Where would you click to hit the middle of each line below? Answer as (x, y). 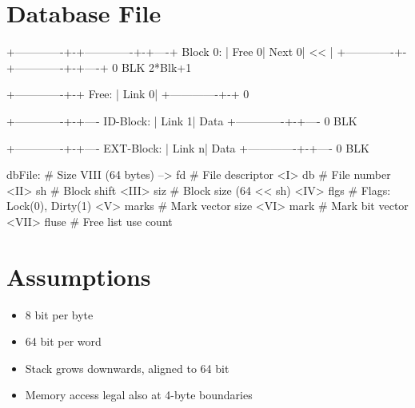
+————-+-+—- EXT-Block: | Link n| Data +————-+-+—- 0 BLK (188, 147)
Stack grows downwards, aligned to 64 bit (127, 368)
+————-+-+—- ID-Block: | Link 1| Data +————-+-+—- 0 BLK (182, 120)
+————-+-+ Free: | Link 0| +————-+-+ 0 (128, 94)
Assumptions (79, 276)
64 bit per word (63, 341)
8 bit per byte (59, 314)
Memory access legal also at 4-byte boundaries (139, 395)
